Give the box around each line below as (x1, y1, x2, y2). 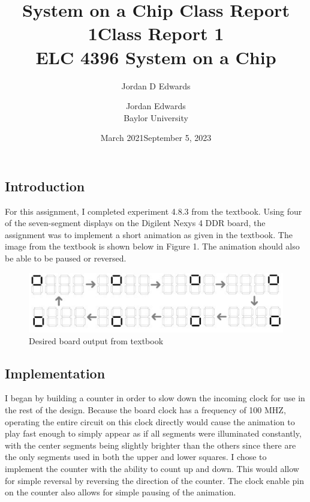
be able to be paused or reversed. (5, 252, 127, 264)
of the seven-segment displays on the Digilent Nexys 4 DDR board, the (5, 217, 266, 229)
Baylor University (124, 111, 188, 124)
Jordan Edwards (126, 100, 186, 112)
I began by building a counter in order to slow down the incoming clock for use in (5, 392, 305, 404)
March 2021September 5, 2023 (100, 131, 212, 144)
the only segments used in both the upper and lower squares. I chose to (5, 450, 267, 463)
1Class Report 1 (88, 21, 224, 46)
